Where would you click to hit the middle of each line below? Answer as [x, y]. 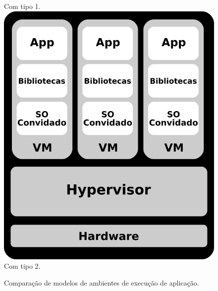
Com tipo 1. [22, 6]
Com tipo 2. [22, 266]
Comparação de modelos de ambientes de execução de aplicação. [102, 283]
